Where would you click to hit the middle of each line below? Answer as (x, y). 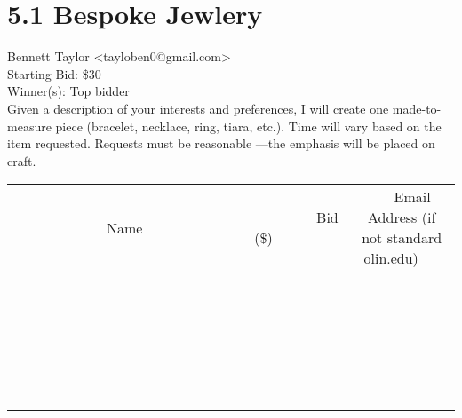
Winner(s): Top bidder (68, 91)
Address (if (402, 217)
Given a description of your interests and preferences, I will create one (198, 108)
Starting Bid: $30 (54, 73)
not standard (402, 238)
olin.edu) (391, 258)
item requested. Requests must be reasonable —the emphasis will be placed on (221, 143)
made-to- (417, 108)
